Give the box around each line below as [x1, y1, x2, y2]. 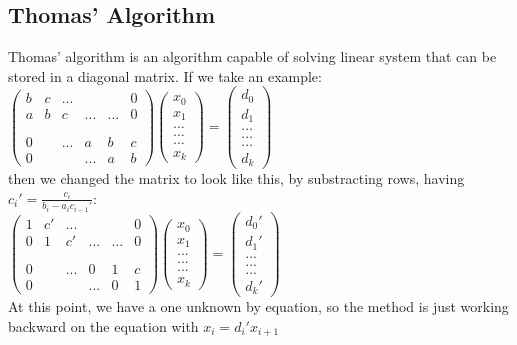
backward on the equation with [8, 315, 199, 336]
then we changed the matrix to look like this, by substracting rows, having [8, 168, 465, 189]
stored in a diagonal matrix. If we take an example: [8, 65, 322, 86]
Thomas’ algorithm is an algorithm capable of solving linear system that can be [8, 46, 497, 67]
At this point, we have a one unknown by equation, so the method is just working [8, 296, 509, 317]
